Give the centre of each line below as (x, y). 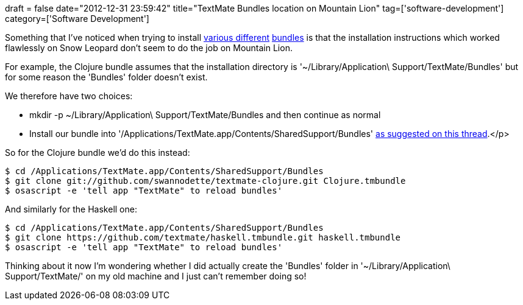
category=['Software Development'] (77, 19)
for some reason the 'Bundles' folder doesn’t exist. (106, 77)
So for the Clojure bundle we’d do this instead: (98, 152)
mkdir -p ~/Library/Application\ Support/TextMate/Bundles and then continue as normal (205, 115)
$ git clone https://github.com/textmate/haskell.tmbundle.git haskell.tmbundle (203, 237)
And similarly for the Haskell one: (71, 209)
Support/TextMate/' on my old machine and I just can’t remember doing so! (156, 276)
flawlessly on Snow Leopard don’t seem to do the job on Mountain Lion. (149, 48)
